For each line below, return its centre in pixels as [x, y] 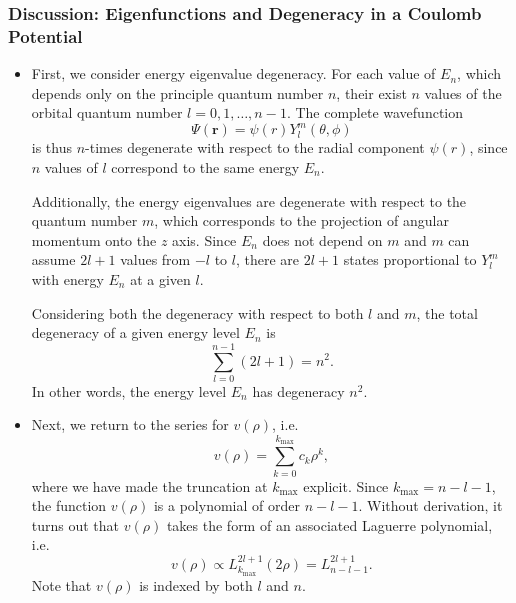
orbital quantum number [107, 112]
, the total [447, 312]
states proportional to [410, 259]
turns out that [75, 524]
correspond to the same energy [205, 167]
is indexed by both [196, 584]
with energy [67, 278]
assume [53, 259]
